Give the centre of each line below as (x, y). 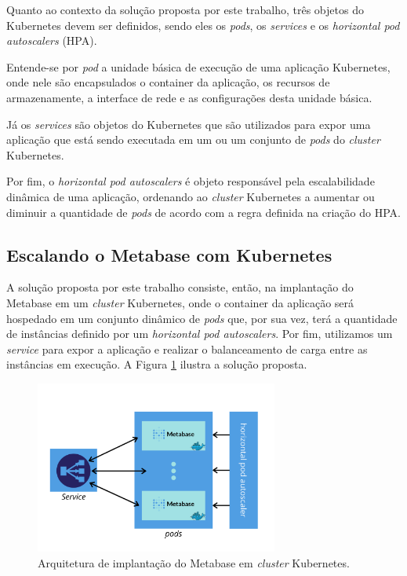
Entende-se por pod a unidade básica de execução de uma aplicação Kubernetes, (198, 66)
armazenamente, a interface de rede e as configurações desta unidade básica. (189, 97)
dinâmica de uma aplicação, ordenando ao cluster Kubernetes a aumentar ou (191, 196)
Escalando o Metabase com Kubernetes (169, 254)
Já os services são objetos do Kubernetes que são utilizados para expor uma (189, 124)
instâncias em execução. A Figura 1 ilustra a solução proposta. (157, 364)
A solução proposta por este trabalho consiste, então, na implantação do (180, 287)
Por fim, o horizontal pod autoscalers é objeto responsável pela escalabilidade (191, 181)
